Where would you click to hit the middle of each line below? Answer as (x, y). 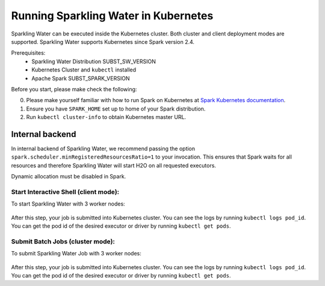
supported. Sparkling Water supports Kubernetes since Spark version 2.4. (103, 41)
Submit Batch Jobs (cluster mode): (63, 242)
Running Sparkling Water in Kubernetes (112, 16)
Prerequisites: (28, 53)
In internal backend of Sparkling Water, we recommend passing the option (103, 148)
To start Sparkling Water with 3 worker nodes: (68, 204)
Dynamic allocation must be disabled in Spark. (69, 177)
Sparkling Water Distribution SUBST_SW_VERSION (94, 61)
